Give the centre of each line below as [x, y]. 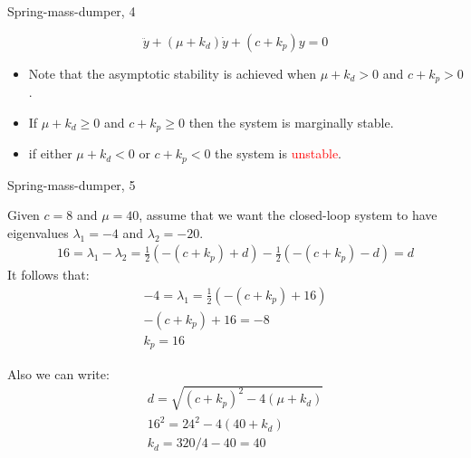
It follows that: [48, 275]
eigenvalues [38, 232]
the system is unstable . [279, 153]
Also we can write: [58, 373]
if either [50, 153]
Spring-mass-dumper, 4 [72, 11]
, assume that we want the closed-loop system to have [288, 215]
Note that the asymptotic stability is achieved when [172, 73]
